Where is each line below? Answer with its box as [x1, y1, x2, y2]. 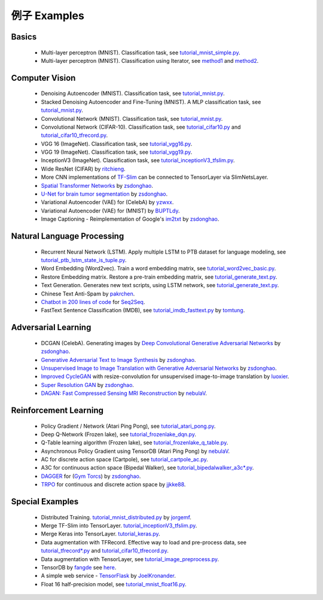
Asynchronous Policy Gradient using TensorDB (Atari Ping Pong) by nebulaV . [41, 447, 230, 455]
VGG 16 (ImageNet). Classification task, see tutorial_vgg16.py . [41, 140, 193, 147]
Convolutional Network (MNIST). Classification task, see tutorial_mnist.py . [41, 115, 223, 122]
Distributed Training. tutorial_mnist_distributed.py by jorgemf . [41, 513, 191, 520]
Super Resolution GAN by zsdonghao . [41, 381, 135, 388]
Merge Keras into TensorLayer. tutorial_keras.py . [41, 530, 161, 538]
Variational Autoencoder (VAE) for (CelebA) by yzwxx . [41, 199, 174, 206]
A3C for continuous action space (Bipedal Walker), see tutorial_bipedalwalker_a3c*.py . [41, 464, 254, 471]
